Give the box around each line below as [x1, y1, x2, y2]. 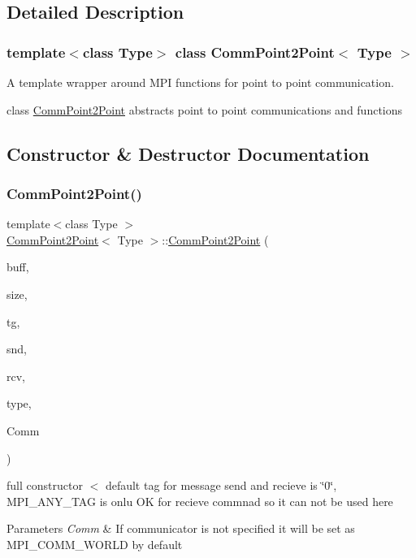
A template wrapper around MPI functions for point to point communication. [6, 74, 394, 90]
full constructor [6, 477, 83, 494]
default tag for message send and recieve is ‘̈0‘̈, [105, 477, 337, 494]
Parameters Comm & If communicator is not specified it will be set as [6, 520, 355, 537]
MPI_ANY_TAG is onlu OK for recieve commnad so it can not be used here [6, 492, 393, 509]
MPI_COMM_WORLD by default [6, 535, 183, 552]
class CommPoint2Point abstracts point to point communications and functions [6, 101, 403, 118]
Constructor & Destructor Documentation [6, 141, 370, 166]
